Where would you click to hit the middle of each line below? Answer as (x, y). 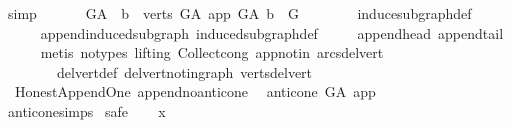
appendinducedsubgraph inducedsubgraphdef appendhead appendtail (272, 32)
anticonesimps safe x (86, 110)
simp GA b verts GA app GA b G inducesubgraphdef (239, 13)
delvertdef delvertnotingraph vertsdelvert (184, 71)
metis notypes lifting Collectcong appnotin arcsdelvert (212, 52)
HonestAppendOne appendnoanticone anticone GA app (195, 91)
